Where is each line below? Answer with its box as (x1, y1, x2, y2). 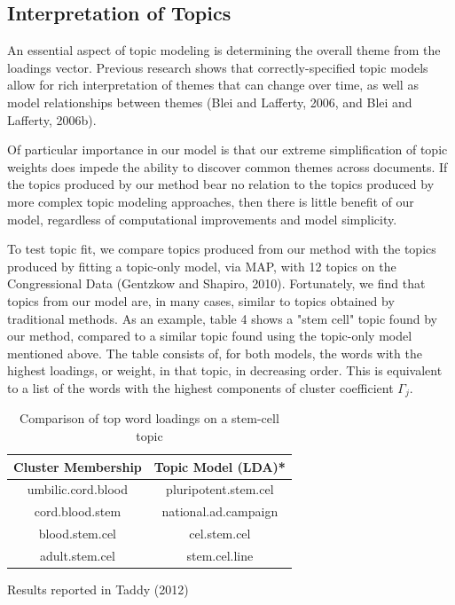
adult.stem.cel (39, 546, 115, 564)
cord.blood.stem (34, 502, 122, 521)
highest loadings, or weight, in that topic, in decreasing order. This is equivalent (7, 361, 443, 380)
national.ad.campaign (161, 502, 278, 521)
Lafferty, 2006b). (7, 110, 97, 129)
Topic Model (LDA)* (153, 457, 286, 475)
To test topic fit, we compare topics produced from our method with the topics (7, 240, 436, 258)
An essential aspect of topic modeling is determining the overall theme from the (7, 41, 441, 59)
